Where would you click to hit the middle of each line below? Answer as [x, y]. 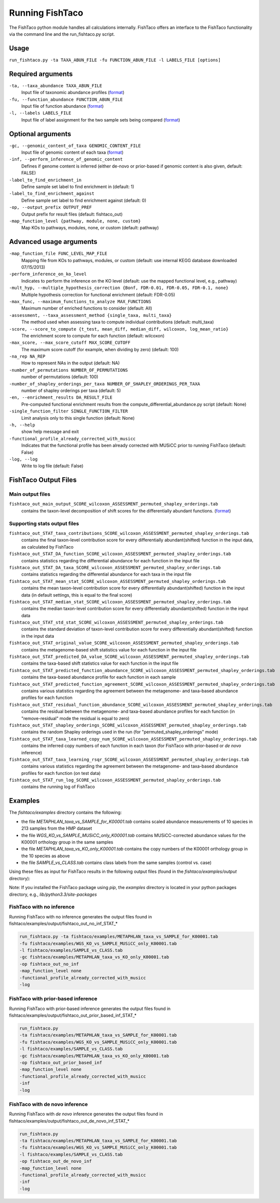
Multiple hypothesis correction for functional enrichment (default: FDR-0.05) [98, 294]
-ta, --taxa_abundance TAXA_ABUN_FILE [56, 85]
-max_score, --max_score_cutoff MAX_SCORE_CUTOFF [70, 343]
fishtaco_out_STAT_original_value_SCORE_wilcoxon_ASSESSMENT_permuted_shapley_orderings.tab [124, 643]
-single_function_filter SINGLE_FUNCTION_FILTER [69, 411]
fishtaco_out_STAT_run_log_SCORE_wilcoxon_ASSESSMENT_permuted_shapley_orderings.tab [115, 780]
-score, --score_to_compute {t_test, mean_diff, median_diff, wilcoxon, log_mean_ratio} [119, 329]
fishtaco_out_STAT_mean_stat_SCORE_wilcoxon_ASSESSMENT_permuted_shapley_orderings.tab [117, 581]
